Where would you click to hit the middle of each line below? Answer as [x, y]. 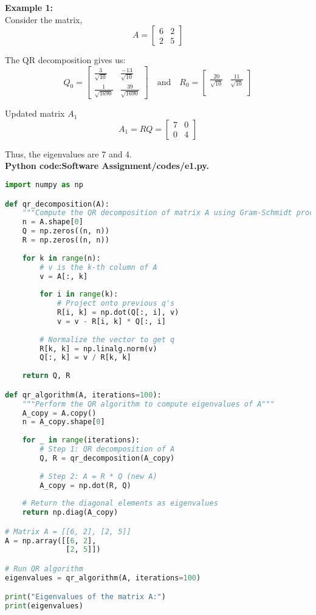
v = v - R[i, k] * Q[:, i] [111, 321]
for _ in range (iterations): [81, 440]
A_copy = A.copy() [59, 413]
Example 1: [29, 7]
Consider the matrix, [44, 19]
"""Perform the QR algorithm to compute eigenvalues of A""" [148, 404]
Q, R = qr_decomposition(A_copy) [107, 458]
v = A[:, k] [64, 276]
